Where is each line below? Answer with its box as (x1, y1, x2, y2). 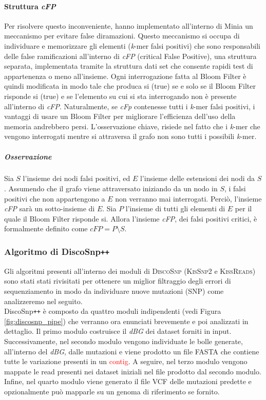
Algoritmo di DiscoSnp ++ (4, 245, 109, 257)
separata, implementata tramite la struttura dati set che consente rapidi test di (4, 61, 253, 71)
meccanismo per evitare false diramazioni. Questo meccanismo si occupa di (4, 30, 240, 41)
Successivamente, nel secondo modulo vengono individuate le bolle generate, (4, 336, 243, 347)
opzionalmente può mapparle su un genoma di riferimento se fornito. (4, 386, 220, 397)
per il (235, 203, 252, 214)
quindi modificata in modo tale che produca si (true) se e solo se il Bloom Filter (4, 81, 256, 91)
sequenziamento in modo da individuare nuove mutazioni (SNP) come (4, 286, 224, 296)
